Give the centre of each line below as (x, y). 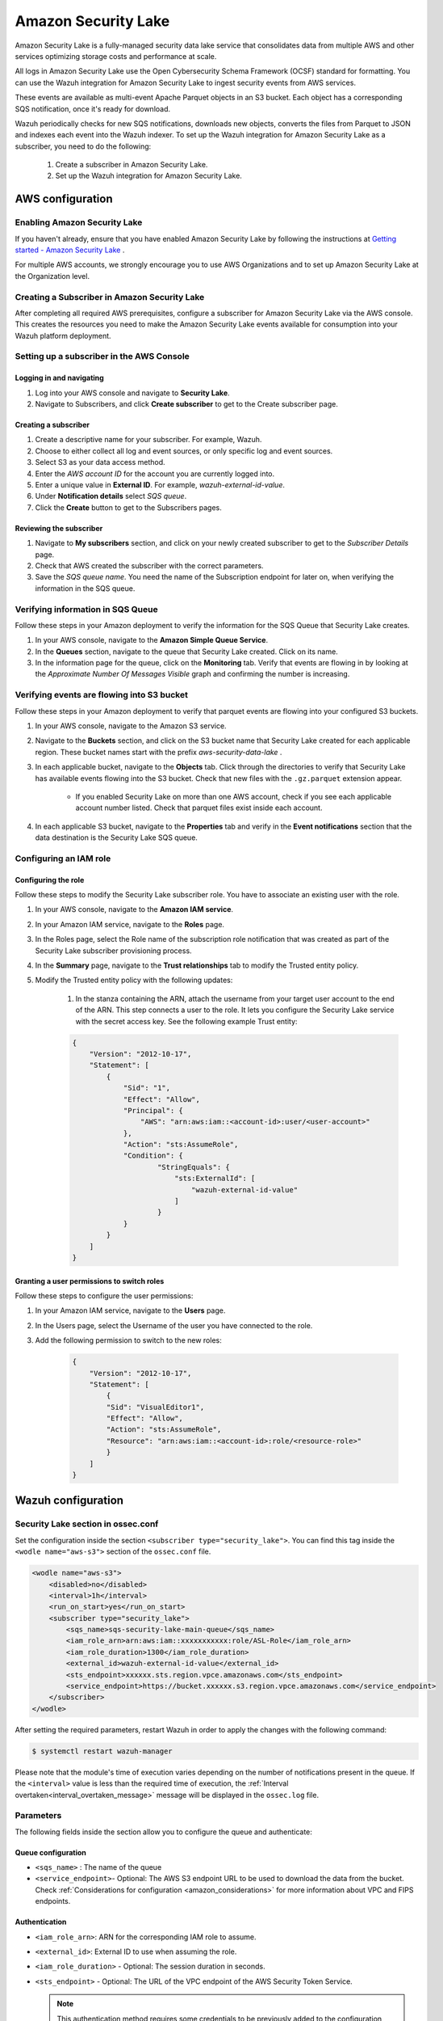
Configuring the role (50, 880)
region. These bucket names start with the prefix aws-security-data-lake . (159, 752)
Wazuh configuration (69, 1501)
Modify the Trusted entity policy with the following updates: (134, 980)
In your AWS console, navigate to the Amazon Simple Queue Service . (152, 640)
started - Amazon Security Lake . (70, 250)
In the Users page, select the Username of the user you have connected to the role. (174, 1325)
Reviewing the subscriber (59, 528)
